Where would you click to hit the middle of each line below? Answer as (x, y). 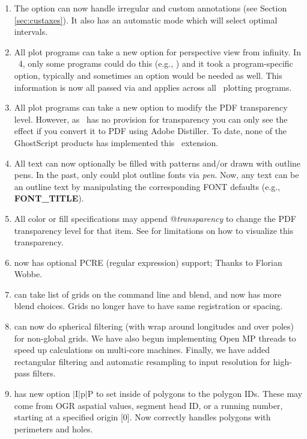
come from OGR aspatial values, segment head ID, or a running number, (148, 405)
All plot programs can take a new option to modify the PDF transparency (151, 107)
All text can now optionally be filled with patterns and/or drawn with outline (157, 163)
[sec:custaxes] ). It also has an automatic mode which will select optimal (146, 20)
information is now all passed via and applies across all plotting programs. (153, 87)
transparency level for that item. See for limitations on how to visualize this (154, 230)
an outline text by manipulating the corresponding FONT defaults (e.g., (147, 186)
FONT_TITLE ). (49, 198)
